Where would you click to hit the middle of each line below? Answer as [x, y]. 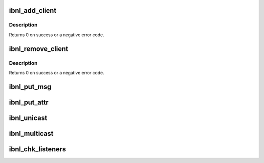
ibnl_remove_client [39, 49]
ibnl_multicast [31, 133]
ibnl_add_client [33, 11]
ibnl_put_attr [29, 102]
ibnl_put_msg [30, 86]
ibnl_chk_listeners [37, 149]
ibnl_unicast [28, 118]
